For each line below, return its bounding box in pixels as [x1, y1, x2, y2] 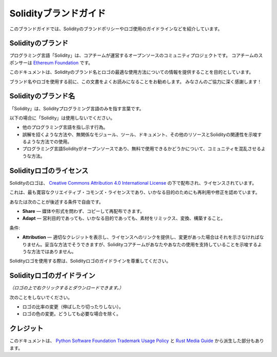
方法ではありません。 [31, 248, 76, 254]
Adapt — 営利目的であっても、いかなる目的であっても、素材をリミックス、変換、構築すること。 [22, 215, 226, 222]
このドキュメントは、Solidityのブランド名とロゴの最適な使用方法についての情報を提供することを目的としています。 [9, 69, 254, 75]
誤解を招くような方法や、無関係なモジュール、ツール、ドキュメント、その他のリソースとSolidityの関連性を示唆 [22, 131, 258, 137]
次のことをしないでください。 [9, 294, 73, 300]
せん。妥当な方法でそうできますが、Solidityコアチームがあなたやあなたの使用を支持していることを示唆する [31, 241, 258, 247]
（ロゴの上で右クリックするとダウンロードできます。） [9, 285, 124, 291]
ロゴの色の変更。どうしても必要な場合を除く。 [22, 311, 121, 317]
